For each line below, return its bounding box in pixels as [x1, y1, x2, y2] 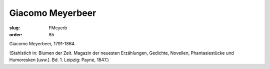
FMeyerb [48, 25, 67, 31]
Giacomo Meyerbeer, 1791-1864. [9, 41, 76, 47]
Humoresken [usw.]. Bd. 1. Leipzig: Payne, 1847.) [9, 57, 109, 63]
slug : [9, 25, 20, 31]
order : [9, 31, 22, 37]
